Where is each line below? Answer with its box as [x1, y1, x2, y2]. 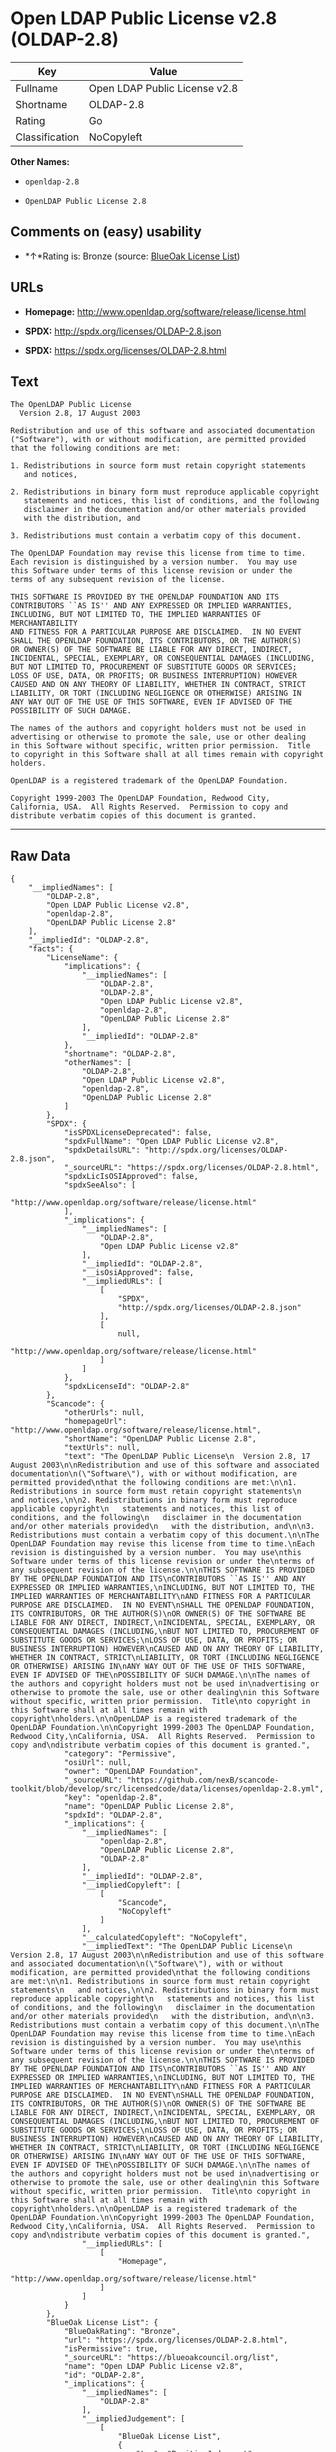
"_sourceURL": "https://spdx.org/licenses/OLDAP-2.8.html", [63, 1163, 320, 1173]
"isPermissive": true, [63, 2344, 159, 2354]
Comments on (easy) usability [10, 223, 202, 241]
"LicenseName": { [46, 953, 118, 963]
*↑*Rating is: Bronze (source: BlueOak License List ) [24, 250, 241, 262]
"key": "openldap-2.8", [63, 1793, 163, 1803]
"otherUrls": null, [63, 1408, 145, 1418]
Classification [15, 130, 80, 144]
